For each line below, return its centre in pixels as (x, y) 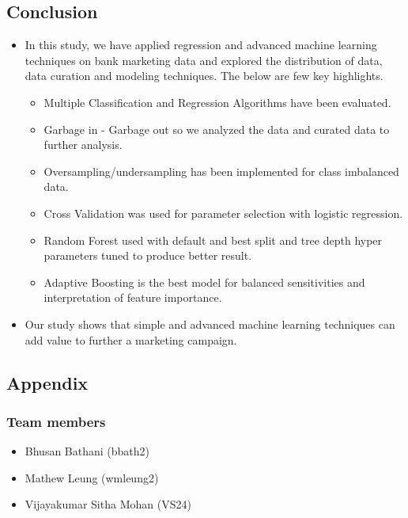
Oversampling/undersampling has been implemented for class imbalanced (221, 171)
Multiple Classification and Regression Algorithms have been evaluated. (217, 102)
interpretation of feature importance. (133, 297)
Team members (56, 421)
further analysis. (83, 145)
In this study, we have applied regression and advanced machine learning (201, 45)
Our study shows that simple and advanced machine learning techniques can (210, 324)
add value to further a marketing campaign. (131, 339)
